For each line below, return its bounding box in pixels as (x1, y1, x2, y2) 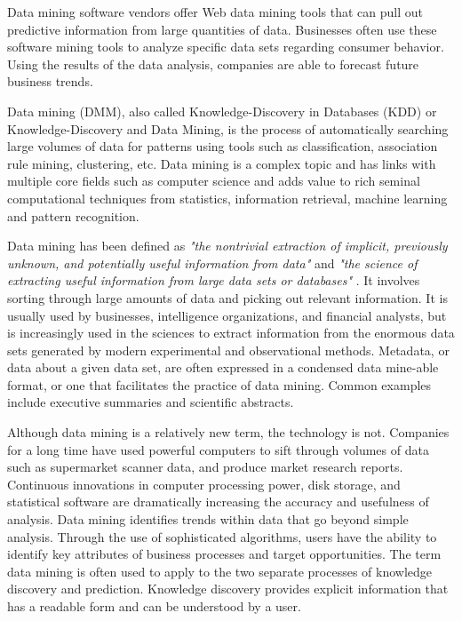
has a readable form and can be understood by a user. (7, 597, 301, 615)
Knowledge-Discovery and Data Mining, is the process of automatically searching (7, 119, 449, 138)
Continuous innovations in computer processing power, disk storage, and (7, 474, 401, 493)
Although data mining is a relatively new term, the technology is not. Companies (7, 423, 450, 442)
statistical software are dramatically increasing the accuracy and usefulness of (7, 492, 429, 511)
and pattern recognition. (7, 206, 139, 225)
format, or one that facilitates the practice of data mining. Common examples (7, 375, 432, 394)
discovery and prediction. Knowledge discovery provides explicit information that (7, 579, 449, 598)
